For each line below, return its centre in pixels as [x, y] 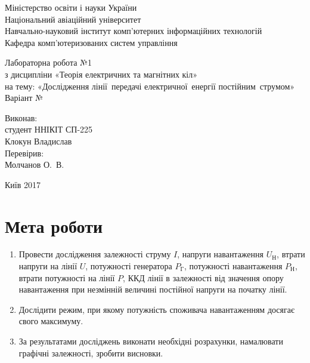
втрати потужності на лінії [67, 277]
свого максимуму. [51, 321]
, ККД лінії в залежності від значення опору [203, 277]
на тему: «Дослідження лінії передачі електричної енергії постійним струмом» [150, 86]
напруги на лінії [48, 266]
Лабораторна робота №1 [48, 62]
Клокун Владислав [38, 141]
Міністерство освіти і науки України [71, 7]
